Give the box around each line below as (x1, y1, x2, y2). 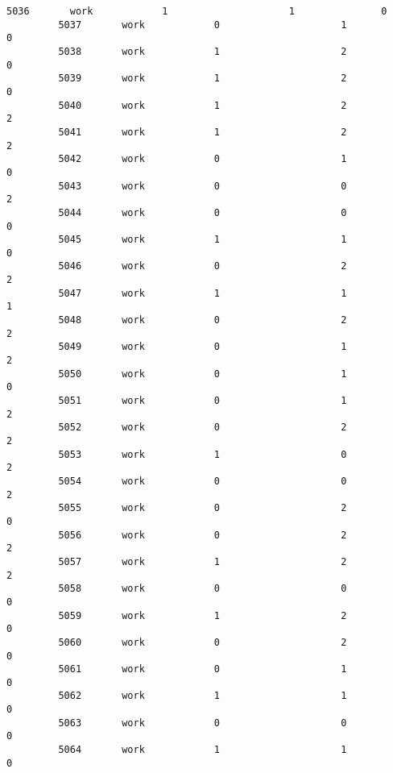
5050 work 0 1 (58, 368, 347, 380)
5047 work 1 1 (58, 287, 347, 299)
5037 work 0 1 (58, 19, 347, 31)
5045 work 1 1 (58, 234, 347, 246)
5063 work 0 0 (58, 717, 347, 729)
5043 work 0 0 (58, 180, 347, 192)
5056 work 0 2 (58, 529, 347, 541)
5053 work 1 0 (58, 448, 347, 460)
